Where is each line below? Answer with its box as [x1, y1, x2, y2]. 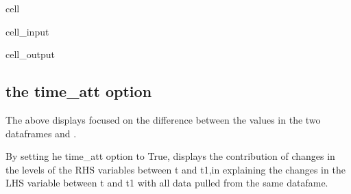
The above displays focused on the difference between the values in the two [5, 112, 321, 126]
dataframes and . [5, 126, 77, 140]
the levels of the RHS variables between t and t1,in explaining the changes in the [5, 162, 346, 176]
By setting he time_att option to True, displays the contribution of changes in [5, 149, 335, 163]
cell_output [5, 47, 55, 61]
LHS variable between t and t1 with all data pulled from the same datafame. [5, 176, 328, 190]
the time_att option [5, 81, 152, 102]
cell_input [5, 24, 49, 38]
